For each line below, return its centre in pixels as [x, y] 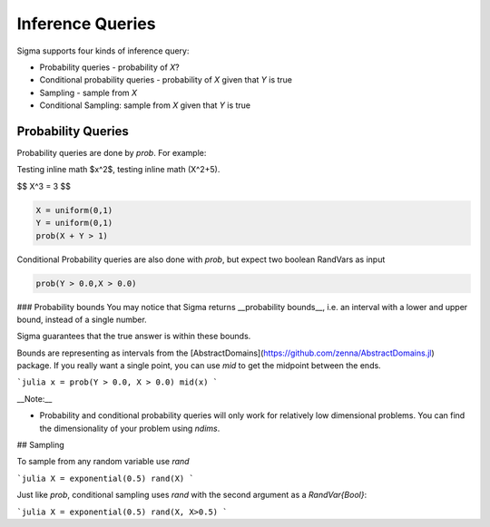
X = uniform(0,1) [74, 210]
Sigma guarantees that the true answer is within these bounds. [134, 337]
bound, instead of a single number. [82, 319]
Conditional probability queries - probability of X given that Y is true [166, 80]
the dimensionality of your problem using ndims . [130, 428]
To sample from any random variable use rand [103, 462]
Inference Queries [86, 24]
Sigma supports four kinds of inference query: [103, 51]
